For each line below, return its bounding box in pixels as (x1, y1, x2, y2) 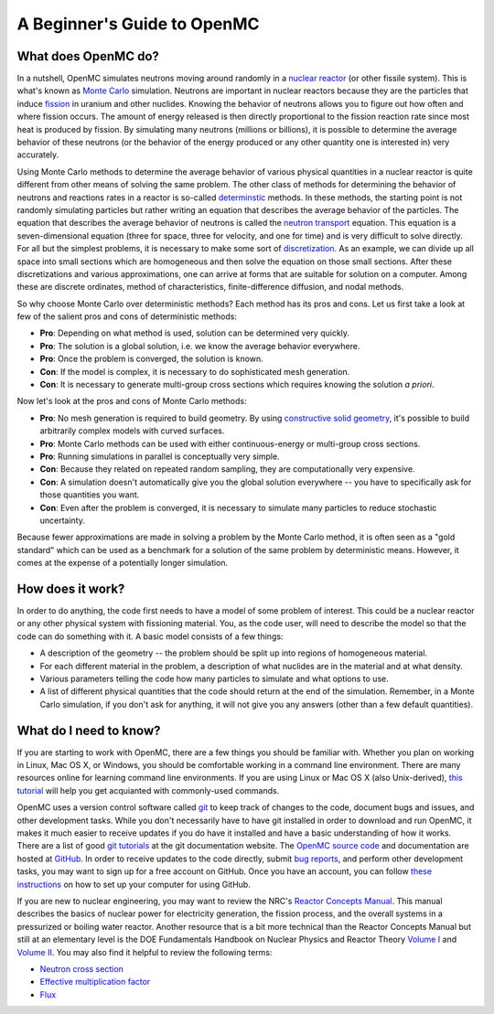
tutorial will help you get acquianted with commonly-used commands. (16, 785, 280, 795)
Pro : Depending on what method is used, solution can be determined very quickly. (39, 327, 350, 338)
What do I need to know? (16, 722, 161, 738)
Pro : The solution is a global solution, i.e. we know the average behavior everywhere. (39, 340, 360, 351)
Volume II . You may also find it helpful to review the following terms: (16, 946, 273, 957)
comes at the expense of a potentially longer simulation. (16, 558, 229, 569)
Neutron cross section (39, 963, 123, 974)
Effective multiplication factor (39, 977, 151, 987)
